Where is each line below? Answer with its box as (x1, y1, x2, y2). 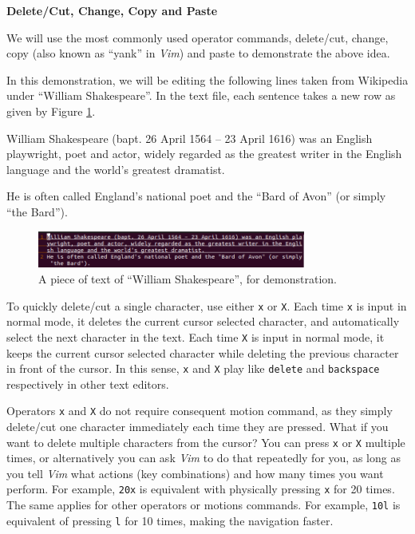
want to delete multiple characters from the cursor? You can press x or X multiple (6, 433, 405, 450)
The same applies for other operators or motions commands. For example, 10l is (6, 496, 401, 513)
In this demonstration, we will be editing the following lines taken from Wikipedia (6, 71, 409, 88)
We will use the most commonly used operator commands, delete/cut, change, (6, 29, 389, 45)
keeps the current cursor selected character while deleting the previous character (6, 344, 399, 361)
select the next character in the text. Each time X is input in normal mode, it (6, 328, 385, 345)
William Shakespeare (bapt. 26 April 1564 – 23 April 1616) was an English (6, 129, 373, 146)
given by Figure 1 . (6, 102, 96, 119)
